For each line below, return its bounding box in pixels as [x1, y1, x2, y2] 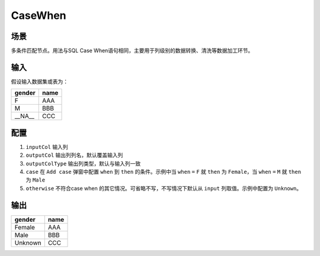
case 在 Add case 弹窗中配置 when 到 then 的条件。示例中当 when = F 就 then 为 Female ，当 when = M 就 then [25, 168, 302, 176]
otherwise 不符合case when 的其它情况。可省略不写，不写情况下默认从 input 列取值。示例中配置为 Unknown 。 [25, 184, 302, 192]
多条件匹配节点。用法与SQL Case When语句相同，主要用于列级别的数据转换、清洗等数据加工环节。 [11, 47, 254, 54]
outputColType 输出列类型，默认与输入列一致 [25, 160, 141, 167]
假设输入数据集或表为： [11, 77, 68, 85]
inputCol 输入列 [25, 143, 68, 150]
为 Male [25, 176, 46, 183]
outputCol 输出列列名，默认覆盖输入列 [25, 151, 123, 159]
